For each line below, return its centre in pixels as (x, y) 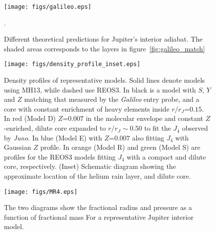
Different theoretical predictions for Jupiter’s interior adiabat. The (103, 39)
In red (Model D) (30, 118)
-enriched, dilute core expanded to (55, 128)
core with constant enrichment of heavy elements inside (87, 108)
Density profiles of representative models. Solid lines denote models (105, 80)
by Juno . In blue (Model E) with (53, 137)
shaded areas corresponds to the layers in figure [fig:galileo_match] (105, 48)
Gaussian (18, 147)
